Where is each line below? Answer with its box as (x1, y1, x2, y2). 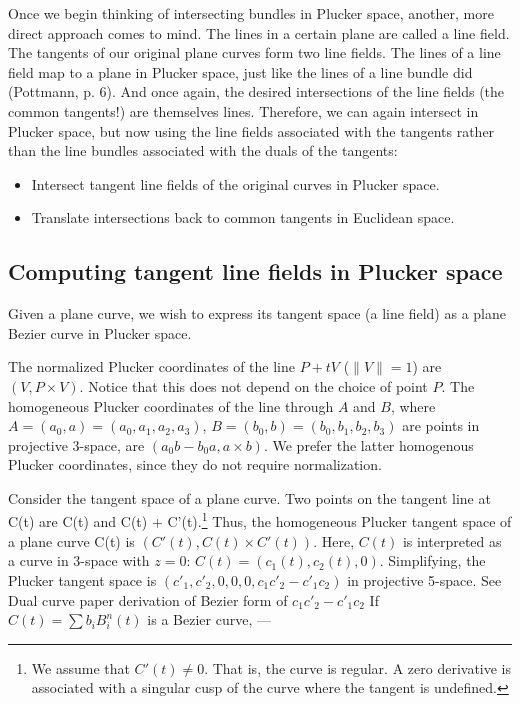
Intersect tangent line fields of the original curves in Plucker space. (31, 173, 440, 194)
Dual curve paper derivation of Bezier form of (8, 589, 288, 610)
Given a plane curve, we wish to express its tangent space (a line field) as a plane (8, 303, 506, 324)
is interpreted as (402, 530, 502, 551)
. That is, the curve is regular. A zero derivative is (204, 657, 512, 678)
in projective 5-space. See (347, 569, 502, 590)
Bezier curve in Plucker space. (8, 322, 192, 343)
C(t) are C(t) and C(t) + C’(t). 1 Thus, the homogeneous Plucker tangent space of (8, 508, 512, 532)
